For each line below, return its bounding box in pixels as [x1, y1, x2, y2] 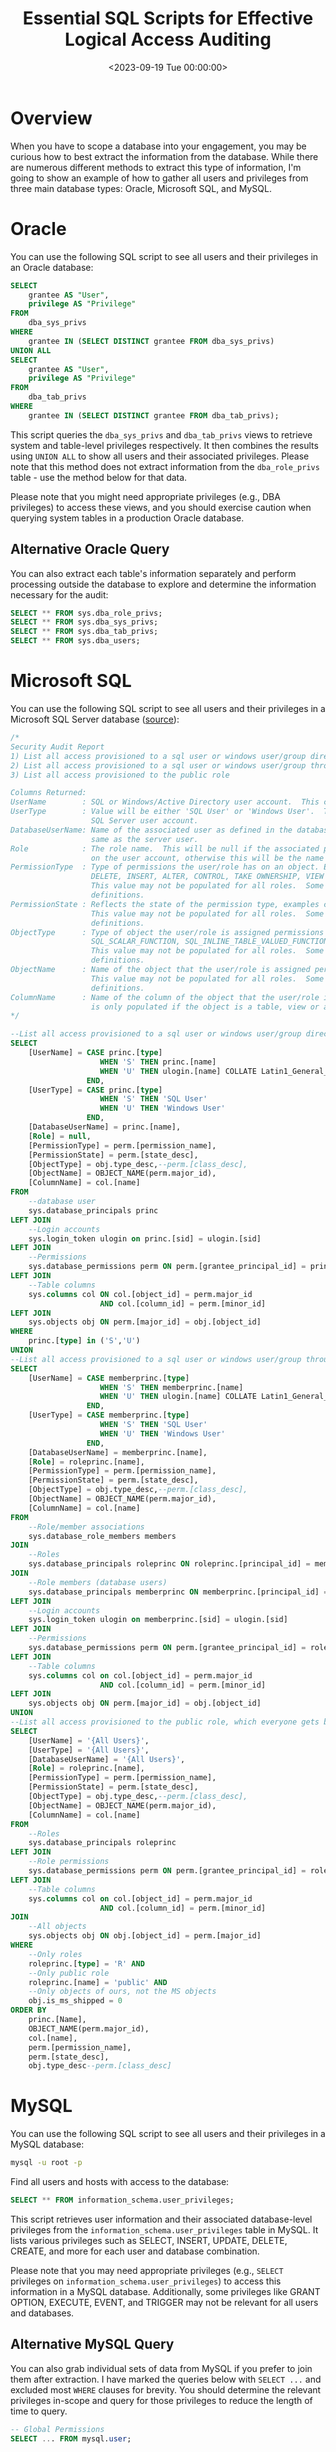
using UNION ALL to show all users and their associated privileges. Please [10, 450, 310, 462]
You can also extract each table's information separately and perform [10, 567, 297, 579]
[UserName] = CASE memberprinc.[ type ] [28, 1373, 190, 1383]
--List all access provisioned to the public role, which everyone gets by [10, 1717, 333, 1727]
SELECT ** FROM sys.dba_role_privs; [10, 608, 163, 618]
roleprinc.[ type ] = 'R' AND [28, 1958, 145, 1969]
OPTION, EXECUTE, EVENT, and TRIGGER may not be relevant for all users [10, 2296, 319, 2308]
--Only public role [28, 1968, 110, 1978]
